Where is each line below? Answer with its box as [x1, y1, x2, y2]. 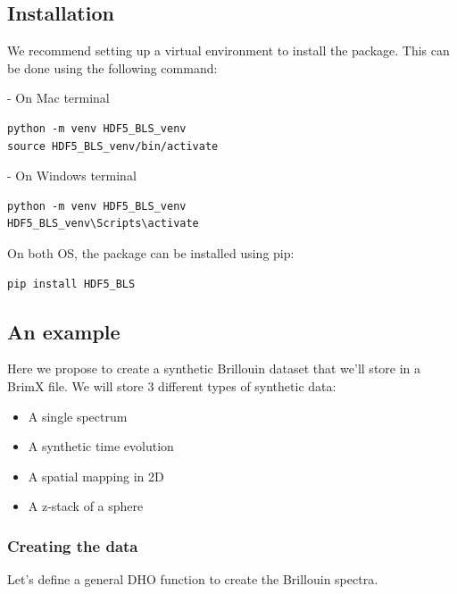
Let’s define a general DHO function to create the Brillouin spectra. [7, 570, 378, 589]
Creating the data [7, 534, 138, 556]
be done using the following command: [7, 58, 218, 77]
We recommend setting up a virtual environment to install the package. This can [7, 41, 450, 60]
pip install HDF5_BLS [7, 277, 136, 290]
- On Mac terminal [7, 88, 110, 107]
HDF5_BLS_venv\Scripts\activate [7, 217, 199, 230]
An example [7, 317, 120, 345]
